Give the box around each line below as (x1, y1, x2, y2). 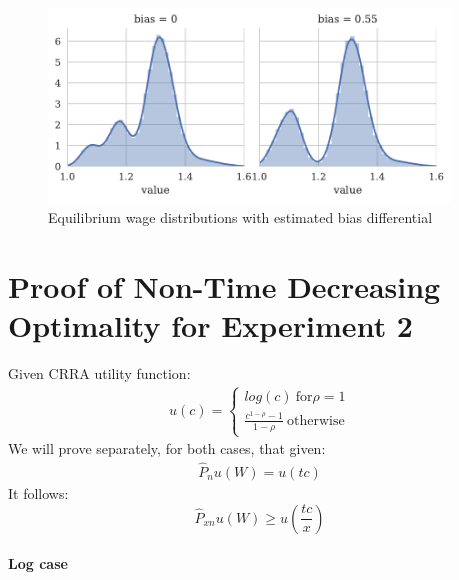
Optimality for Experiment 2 (8, 305, 413, 346)
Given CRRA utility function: (8, 362, 191, 383)
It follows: (8, 482, 69, 503)
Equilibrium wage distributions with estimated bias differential (48, 207, 433, 228)
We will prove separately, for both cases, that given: (8, 438, 326, 459)
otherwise (286, 413, 345, 428)
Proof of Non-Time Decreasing (8, 265, 441, 306)
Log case (8, 553, 68, 574)
